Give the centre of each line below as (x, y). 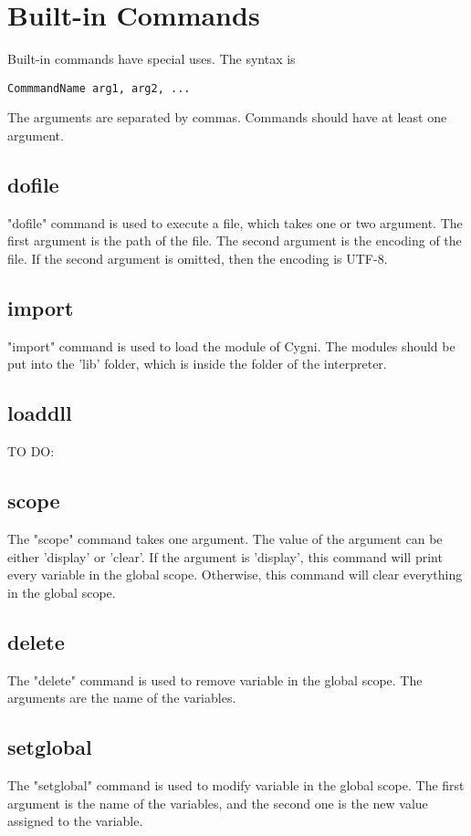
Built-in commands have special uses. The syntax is (152, 59)
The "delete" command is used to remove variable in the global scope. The (215, 679)
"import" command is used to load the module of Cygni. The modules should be (231, 345)
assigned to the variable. (75, 821)
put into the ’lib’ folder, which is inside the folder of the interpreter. (197, 364)
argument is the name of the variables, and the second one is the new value (218, 803)
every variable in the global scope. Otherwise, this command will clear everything (235, 575)
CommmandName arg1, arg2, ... (99, 88)
